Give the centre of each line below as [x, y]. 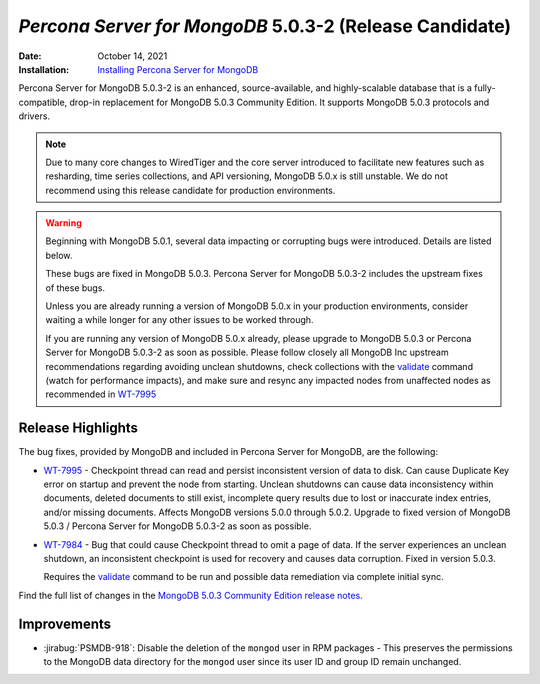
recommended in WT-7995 [101, 394]
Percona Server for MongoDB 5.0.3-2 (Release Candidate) [265, 26]
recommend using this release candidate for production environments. [190, 190]
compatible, [43, 102]
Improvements [65, 623]
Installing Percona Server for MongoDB [178, 69]
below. [59, 255]
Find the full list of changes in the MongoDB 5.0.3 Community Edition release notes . [191, 595]
